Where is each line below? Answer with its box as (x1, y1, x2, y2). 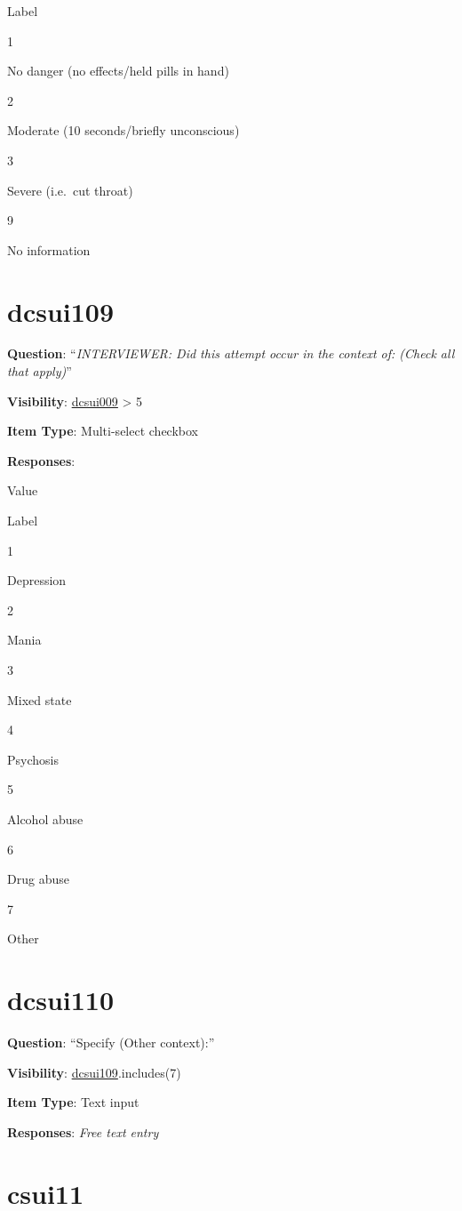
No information (7, 240, 91, 259)
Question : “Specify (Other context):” (7, 1033, 215, 1052)
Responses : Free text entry (7, 1122, 159, 1141)
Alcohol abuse (7, 809, 84, 828)
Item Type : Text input (7, 1093, 139, 1111)
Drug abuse (7, 870, 69, 888)
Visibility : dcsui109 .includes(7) (7, 1063, 181, 1081)
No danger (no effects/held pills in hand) (7, 61, 229, 80)
